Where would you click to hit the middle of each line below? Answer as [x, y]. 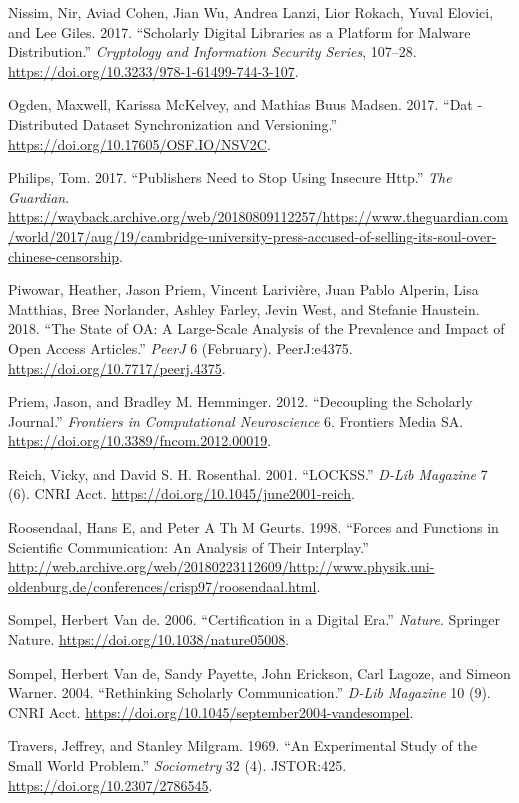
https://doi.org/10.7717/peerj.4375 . [117, 367]
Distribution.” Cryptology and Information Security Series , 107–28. [212, 51]
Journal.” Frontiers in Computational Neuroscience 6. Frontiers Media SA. [236, 420]
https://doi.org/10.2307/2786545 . [110, 784]
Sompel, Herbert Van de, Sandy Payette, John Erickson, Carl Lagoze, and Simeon [259, 672]
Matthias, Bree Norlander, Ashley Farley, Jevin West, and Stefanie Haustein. [244, 308]
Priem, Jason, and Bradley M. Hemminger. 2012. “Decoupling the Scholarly [240, 401]
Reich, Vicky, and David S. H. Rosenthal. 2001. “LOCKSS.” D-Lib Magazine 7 [248, 473]
